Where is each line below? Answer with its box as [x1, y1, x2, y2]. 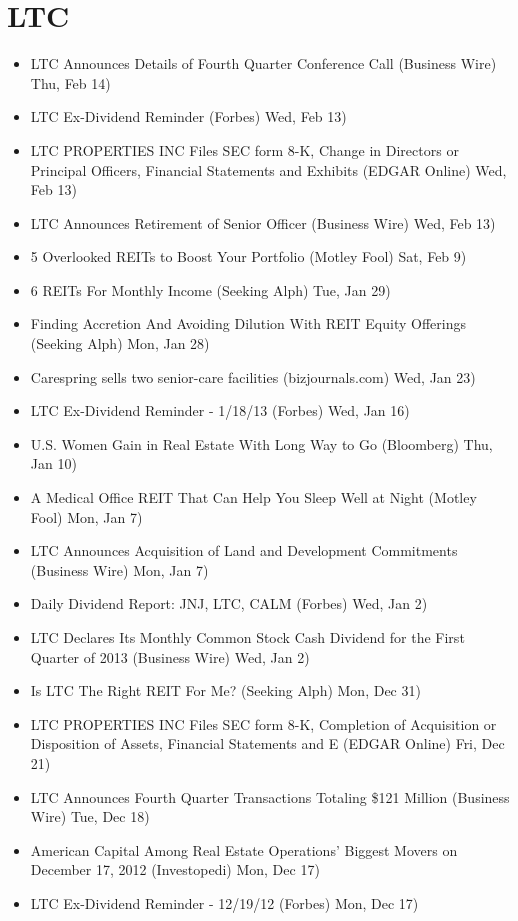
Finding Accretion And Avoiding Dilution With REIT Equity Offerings [30, 313, 466, 334]
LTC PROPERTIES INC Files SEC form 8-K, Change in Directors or [30, 139, 459, 160]
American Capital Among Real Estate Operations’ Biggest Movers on [30, 839, 458, 860]
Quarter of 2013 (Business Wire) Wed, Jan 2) [30, 646, 310, 667]
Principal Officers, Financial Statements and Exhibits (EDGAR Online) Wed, [30, 159, 507, 180]
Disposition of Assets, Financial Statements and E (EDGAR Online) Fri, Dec [30, 733, 505, 754]
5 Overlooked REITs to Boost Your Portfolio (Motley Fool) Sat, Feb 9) [30, 246, 467, 267]
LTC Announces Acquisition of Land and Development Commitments [30, 540, 458, 561]
